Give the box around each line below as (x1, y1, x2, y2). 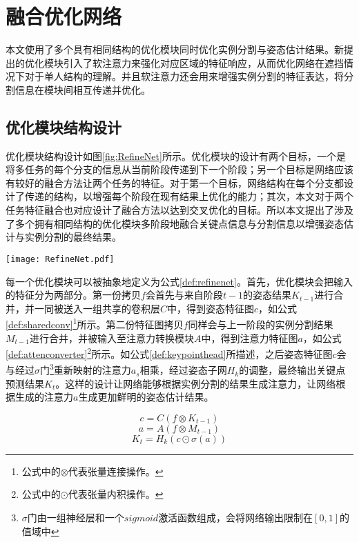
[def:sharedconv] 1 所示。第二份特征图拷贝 (6, 315, 184, 331)
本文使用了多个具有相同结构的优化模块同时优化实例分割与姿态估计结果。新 (6, 42, 344, 57)
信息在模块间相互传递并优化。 (14, 82, 151, 97)
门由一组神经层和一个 (27, 510, 124, 525)
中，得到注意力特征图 (201, 330, 298, 345)
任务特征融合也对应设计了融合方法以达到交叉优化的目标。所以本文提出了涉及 (6, 203, 353, 217)
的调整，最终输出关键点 (239, 363, 346, 377)
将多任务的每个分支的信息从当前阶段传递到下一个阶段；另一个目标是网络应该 (6, 162, 353, 177)
